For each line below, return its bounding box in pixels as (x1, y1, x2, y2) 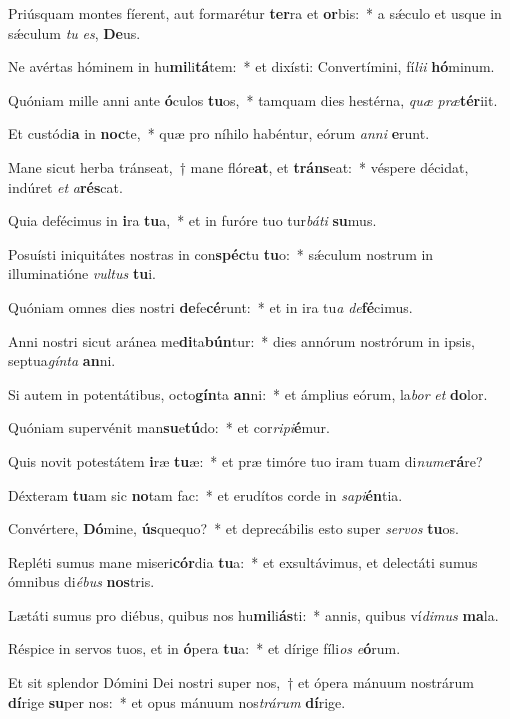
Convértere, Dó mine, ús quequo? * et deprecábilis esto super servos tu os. (8, 518, 459, 539)
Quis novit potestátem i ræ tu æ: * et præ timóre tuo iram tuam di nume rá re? (8, 450, 483, 471)
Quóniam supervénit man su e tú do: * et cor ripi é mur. (8, 417, 330, 438)
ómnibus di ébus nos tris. (8, 571, 155, 592)
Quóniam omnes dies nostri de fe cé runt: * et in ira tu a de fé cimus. (8, 296, 413, 317)
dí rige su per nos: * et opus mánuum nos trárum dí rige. (8, 691, 346, 712)
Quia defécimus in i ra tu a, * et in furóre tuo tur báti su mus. (8, 210, 377, 231)
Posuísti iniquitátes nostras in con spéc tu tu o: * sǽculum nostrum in (8, 243, 434, 264)
